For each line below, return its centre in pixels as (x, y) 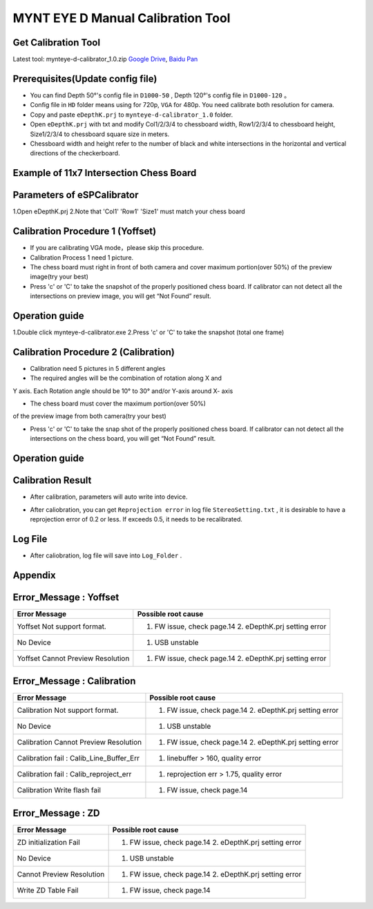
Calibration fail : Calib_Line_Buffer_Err (78, 758)
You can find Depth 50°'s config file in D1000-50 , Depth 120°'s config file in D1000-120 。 (160, 95)
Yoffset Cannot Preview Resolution (73, 658)
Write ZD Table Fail (48, 890)
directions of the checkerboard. (75, 153)
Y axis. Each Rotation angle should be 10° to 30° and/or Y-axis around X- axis (123, 391)
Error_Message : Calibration (74, 681)
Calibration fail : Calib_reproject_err (74, 774)
